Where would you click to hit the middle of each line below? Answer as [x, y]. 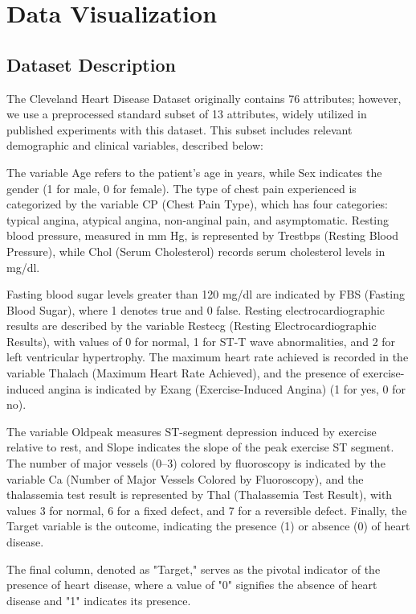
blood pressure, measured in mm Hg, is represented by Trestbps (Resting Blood [203, 235]
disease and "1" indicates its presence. [99, 600]
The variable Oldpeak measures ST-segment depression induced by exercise [192, 431]
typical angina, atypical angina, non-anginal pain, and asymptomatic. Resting [198, 219]
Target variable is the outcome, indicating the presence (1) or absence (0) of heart [208, 526]
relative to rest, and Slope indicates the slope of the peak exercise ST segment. [200, 447]
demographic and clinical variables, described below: [135, 145]
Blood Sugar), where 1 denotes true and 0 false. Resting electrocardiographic [196, 309]
